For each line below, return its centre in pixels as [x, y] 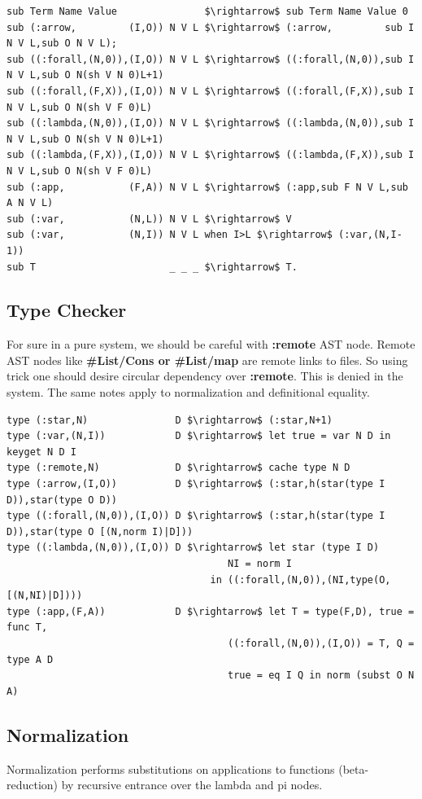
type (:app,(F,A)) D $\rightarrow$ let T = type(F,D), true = [211, 611]
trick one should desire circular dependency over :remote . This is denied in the [205, 376]
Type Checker [67, 310]
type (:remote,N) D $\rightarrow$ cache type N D [178, 468]
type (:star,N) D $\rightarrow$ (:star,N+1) [170, 420]
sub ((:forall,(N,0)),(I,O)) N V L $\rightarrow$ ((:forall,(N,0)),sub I [211, 59]
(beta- [354, 768]
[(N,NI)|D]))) [45, 596]
